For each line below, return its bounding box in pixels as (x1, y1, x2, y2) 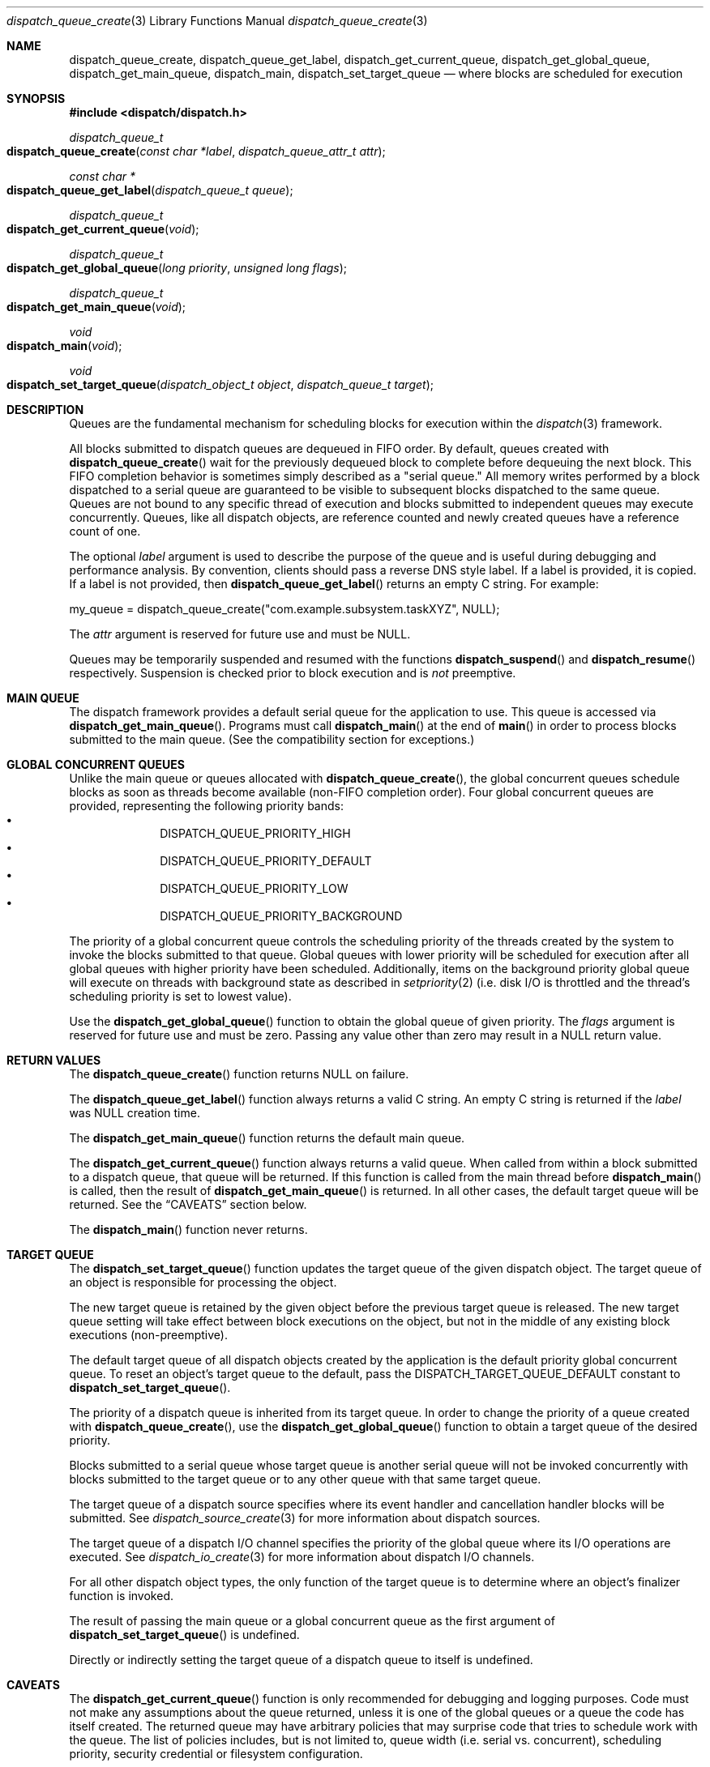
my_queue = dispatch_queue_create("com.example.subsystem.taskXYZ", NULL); (69, 602, 500, 616)
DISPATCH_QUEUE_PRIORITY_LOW (160, 881, 349, 895)
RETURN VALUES (6, 1053, 101, 1067)
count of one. (69, 524, 141, 538)
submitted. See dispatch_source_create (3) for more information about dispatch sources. (69, 1511, 541, 1525)
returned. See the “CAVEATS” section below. (69, 1197, 307, 1211)
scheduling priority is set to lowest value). (69, 989, 292, 1003)
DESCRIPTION (6, 403, 84, 416)
